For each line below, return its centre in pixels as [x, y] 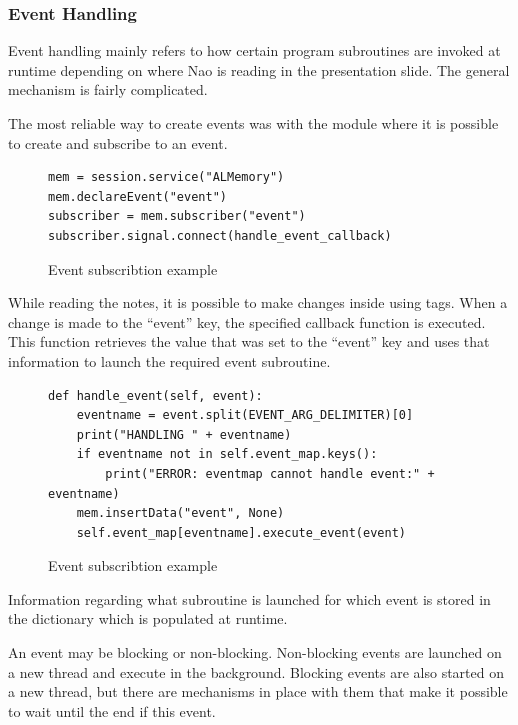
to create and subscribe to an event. [118, 142]
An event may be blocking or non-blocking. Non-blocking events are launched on [255, 652]
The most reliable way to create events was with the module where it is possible [253, 123]
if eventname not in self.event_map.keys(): [227, 454]
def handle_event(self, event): [155, 395]
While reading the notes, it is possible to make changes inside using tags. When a [258, 302]
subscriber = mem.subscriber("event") [177, 216]
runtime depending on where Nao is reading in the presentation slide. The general [259, 69]
